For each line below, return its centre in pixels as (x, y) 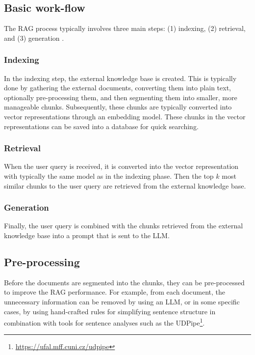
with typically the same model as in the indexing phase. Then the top (109, 176)
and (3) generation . (34, 38)
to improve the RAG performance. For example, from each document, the (115, 292)
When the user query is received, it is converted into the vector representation (121, 166)
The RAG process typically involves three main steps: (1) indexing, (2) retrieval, (125, 28)
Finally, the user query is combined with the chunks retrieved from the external (124, 226)
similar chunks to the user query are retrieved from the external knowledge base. (125, 185)
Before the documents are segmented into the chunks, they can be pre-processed (124, 282)
